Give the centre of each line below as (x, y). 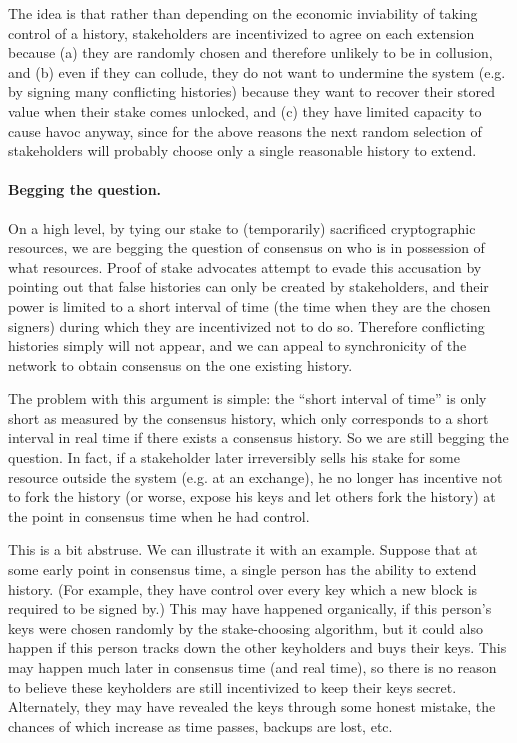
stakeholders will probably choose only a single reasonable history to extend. (242, 150)
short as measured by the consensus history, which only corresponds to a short (248, 417)
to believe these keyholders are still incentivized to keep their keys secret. (232, 686)
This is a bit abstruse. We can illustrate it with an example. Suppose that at (243, 549)
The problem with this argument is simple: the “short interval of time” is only (247, 398)
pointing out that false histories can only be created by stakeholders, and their (248, 286)
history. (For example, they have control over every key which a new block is (243, 588)
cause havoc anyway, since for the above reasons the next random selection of (245, 130)
